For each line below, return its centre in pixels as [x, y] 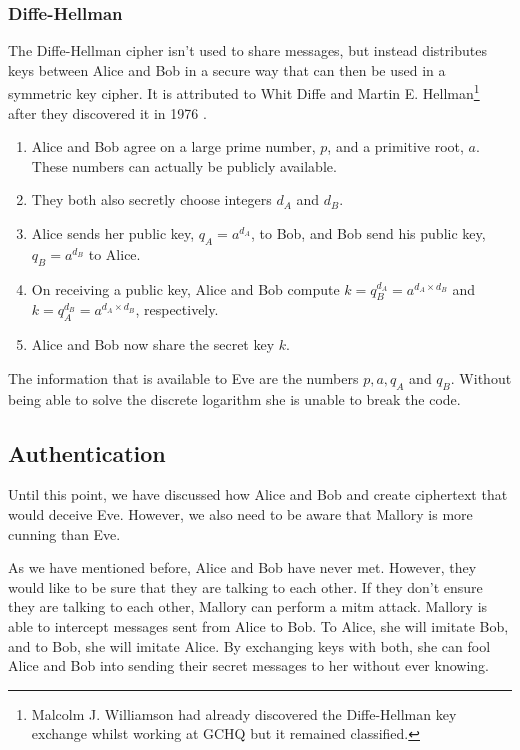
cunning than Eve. [64, 533]
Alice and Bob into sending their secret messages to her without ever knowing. [248, 665]
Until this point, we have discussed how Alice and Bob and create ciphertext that [258, 494]
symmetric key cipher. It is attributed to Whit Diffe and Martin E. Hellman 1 [244, 92]
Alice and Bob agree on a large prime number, [173, 146]
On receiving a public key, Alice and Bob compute [185, 288]
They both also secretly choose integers [151, 199]
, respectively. [177, 309]
